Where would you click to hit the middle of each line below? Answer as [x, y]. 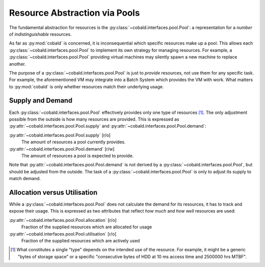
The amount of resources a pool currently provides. [74, 142]
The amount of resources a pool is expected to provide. [78, 156]
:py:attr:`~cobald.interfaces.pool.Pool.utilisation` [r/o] [63, 234]
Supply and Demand [41, 101]
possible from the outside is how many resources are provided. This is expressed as [94, 119]
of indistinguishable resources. [40, 34]
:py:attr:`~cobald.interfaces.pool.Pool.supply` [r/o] [60, 135]
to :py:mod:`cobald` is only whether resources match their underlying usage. [86, 86]
